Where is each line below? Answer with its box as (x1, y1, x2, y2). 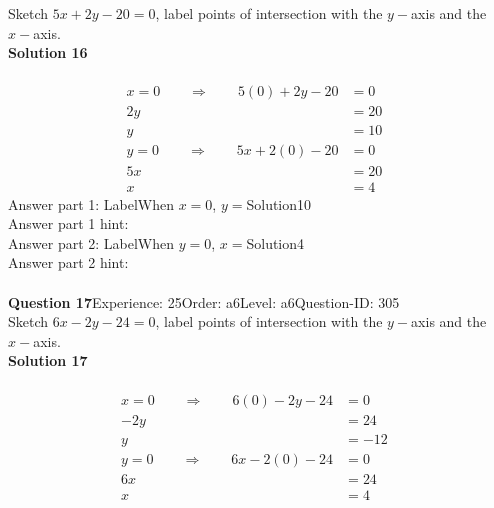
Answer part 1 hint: (8, 213, 129, 234)
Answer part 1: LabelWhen (8, 193, 175, 214)
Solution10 (246, 193, 312, 214)
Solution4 (246, 232, 305, 253)
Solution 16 (8, 42, 88, 63)
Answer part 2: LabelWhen (8, 232, 175, 253)
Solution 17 (8, 350, 88, 371)
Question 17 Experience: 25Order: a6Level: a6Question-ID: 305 (8, 291, 400, 312)
